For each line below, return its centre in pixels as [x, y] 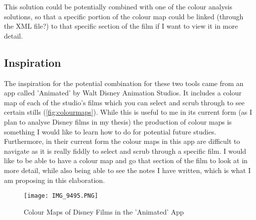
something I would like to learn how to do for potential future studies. [110, 131]
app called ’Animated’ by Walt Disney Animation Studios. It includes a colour [123, 93]
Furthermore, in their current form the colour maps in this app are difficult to [122, 141]
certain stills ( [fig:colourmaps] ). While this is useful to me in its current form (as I [128, 112]
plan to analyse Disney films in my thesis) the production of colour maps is [118, 121]
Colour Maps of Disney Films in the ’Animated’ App [104, 211]
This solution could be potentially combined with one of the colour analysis [118, 6]
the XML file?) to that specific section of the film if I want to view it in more [121, 26]
